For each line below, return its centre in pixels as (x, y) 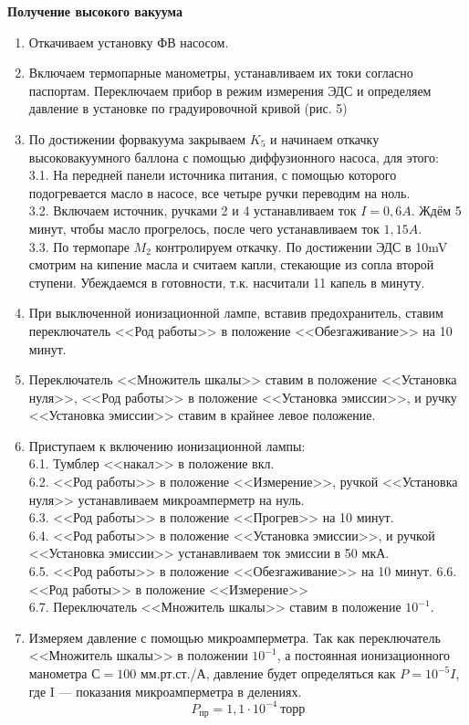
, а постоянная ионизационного (364, 655)
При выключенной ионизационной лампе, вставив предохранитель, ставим (236, 313)
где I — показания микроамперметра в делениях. (165, 691)
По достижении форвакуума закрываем (137, 138)
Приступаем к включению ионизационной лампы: (167, 445)
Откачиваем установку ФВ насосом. (129, 42)
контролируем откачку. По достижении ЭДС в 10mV (302, 246)
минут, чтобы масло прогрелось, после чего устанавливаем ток (204, 228)
